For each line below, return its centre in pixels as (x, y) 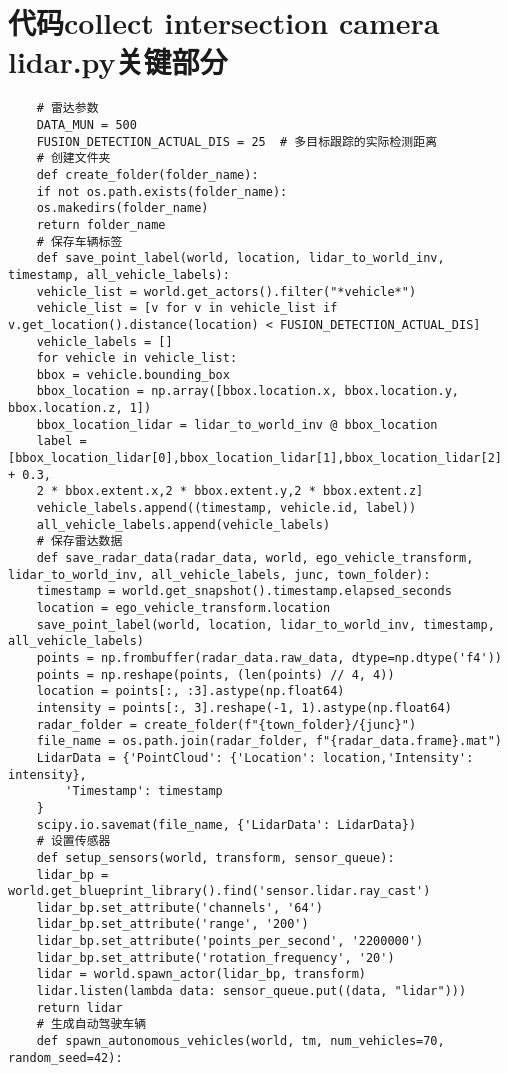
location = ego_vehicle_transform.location (183, 608)
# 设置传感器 (73, 841)
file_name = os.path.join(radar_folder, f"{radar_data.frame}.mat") (269, 741)
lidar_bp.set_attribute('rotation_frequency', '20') (215, 957)
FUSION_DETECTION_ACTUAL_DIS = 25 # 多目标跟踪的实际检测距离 (237, 141)
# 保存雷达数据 (79, 541)
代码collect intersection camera (224, 22)
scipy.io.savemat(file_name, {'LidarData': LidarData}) (226, 824)
